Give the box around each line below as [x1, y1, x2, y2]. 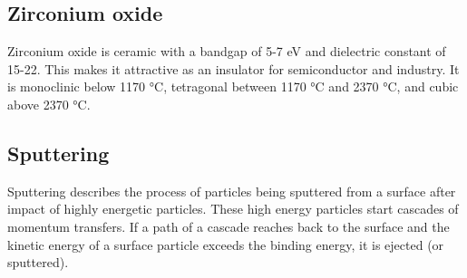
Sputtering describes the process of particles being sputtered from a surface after [7, 181, 456, 200]
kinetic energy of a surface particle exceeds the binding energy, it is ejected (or [7, 235, 444, 254]
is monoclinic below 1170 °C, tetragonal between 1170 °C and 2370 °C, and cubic [7, 77, 459, 96]
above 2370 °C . [7, 94, 91, 113]
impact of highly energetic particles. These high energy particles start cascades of [7, 199, 459, 218]
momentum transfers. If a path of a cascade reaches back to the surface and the [7, 216, 450, 235]
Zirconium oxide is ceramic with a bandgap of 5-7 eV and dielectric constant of [7, 42, 446, 61]
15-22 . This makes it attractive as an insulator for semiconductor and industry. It [7, 59, 460, 78]
